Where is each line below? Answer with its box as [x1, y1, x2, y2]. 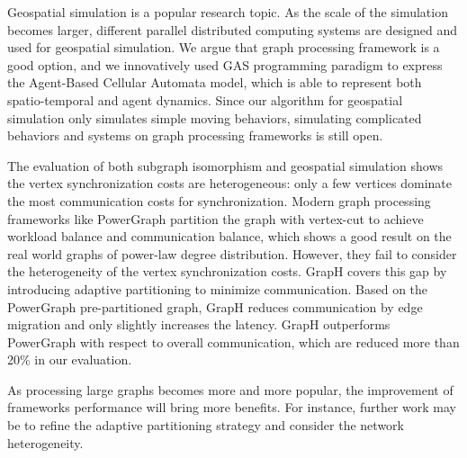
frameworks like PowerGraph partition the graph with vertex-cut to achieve [7, 209, 424, 228]
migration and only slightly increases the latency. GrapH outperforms [7, 315, 391, 334]
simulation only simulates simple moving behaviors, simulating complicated [7, 108, 422, 127]
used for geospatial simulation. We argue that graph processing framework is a [7, 38, 440, 57]
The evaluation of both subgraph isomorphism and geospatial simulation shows [7, 156, 444, 175]
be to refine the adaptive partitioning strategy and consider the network [7, 416, 404, 435]
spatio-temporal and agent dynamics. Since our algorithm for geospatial [7, 90, 403, 109]
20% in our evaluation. [7, 350, 132, 369]
